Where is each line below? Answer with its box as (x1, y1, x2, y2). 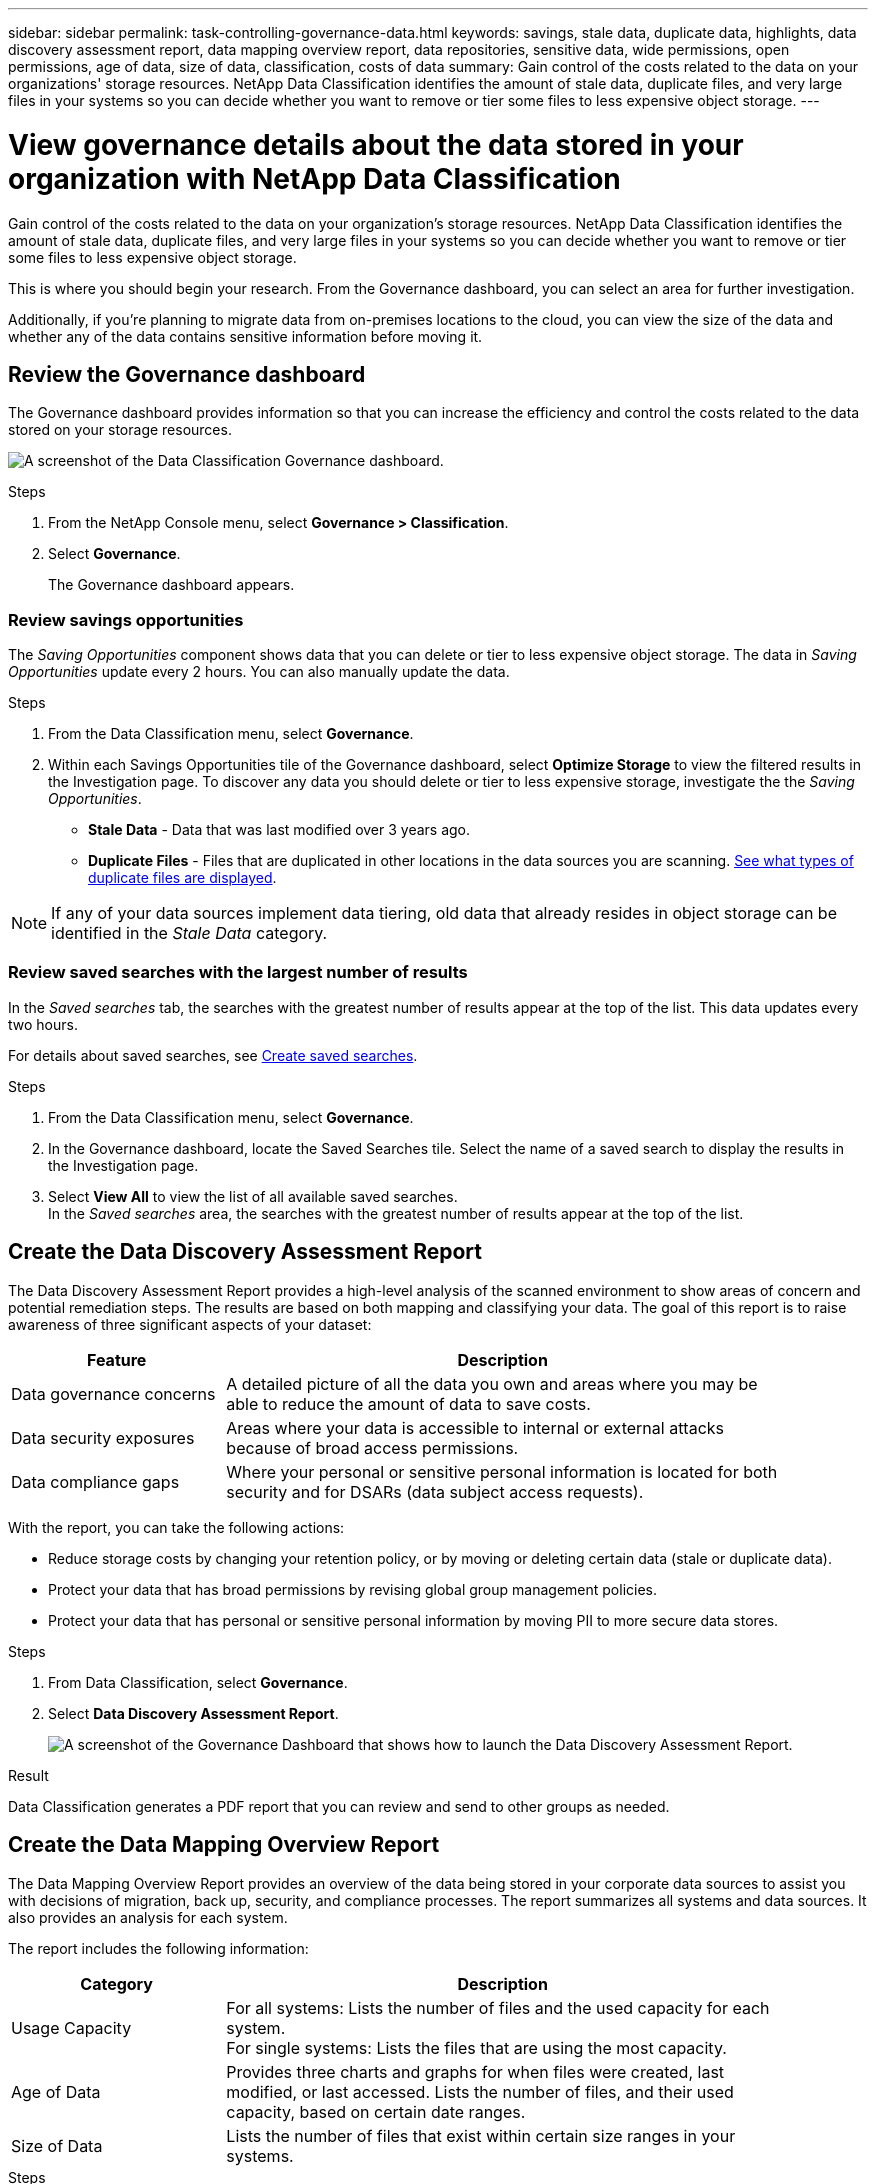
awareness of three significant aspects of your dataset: (8, 1315, 372, 1333)
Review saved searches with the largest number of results (8, 962, 468, 983)
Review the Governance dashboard (8, 361, 366, 387)
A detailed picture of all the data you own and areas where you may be (226, 1373, 758, 1394)
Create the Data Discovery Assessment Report (8, 1239, 482, 1265)
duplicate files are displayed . (88, 869, 277, 887)
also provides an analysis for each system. (8, 1908, 288, 1926)
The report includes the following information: (8, 1939, 309, 1957)
